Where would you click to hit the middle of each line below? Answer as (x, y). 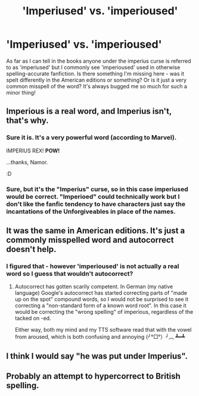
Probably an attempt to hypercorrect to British (93, 376)
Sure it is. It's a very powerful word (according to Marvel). (91, 138)
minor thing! (21, 92)
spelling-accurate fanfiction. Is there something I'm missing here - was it (95, 73)
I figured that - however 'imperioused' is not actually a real (93, 266)
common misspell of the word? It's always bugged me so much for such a (97, 86)
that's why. (27, 121)
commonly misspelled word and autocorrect (90, 240)
